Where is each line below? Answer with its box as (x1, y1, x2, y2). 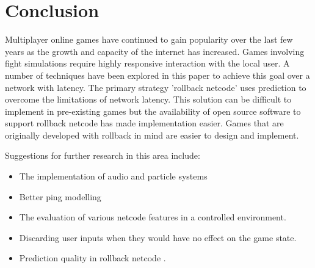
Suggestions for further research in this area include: (5, 149, 200, 162)
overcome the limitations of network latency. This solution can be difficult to (5, 93, 292, 106)
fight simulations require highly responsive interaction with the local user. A (5, 57, 290, 70)
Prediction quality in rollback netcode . (19, 252, 166, 264)
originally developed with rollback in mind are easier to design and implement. (5, 128, 299, 141)
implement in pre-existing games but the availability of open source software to (5, 104, 301, 117)
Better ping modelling (19, 190, 101, 203)
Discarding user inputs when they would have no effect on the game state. (19, 231, 297, 244)
